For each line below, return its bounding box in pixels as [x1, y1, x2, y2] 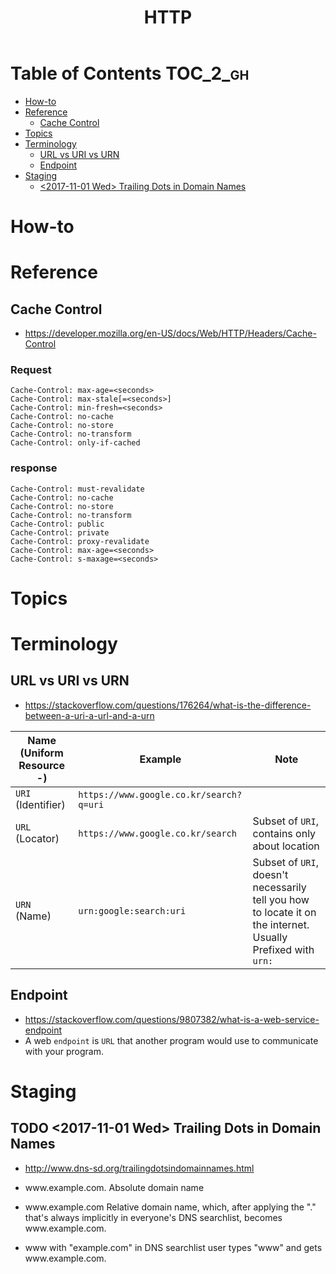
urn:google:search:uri [78, 905, 187, 916]
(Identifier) [15, 797, 66, 811]
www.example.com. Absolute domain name [24, 1181, 205, 1193]
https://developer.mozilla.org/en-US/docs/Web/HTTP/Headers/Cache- [24, 327, 317, 340]
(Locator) [15, 831, 60, 845]
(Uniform [19, 746, 64, 760]
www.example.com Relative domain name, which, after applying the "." [24, 1201, 317, 1213]
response [10, 461, 58, 475]
